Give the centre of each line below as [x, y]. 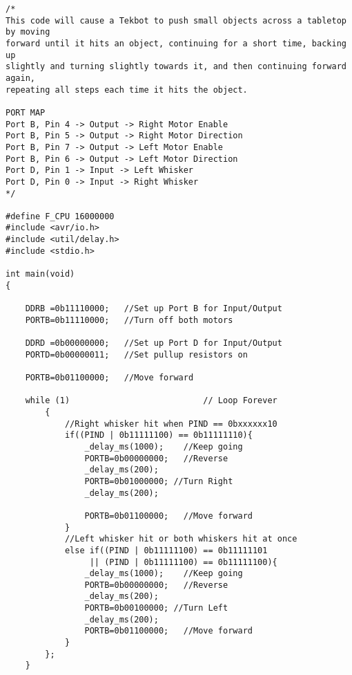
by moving [28, 32]
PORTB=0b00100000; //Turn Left [156, 608]
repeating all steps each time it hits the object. [127, 90]
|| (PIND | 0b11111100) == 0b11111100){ [183, 562]
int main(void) [40, 274]
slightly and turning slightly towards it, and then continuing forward [176, 67]
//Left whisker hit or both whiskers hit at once [181, 539]
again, [20, 78]
